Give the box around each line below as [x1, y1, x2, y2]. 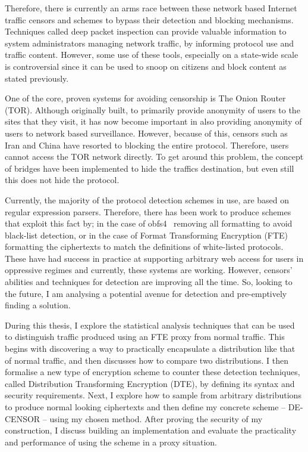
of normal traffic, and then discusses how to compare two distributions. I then [5, 354, 288, 366]
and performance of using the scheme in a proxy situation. [5, 435, 217, 448]
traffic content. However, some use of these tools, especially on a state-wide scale [5, 48, 298, 61]
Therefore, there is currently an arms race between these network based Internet [5, 2, 297, 14]
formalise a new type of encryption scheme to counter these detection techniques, [5, 366, 300, 378]
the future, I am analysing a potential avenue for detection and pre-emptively [5, 287, 287, 299]
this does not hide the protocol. [5, 174, 120, 186]
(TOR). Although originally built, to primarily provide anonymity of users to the [5, 103, 300, 116]
